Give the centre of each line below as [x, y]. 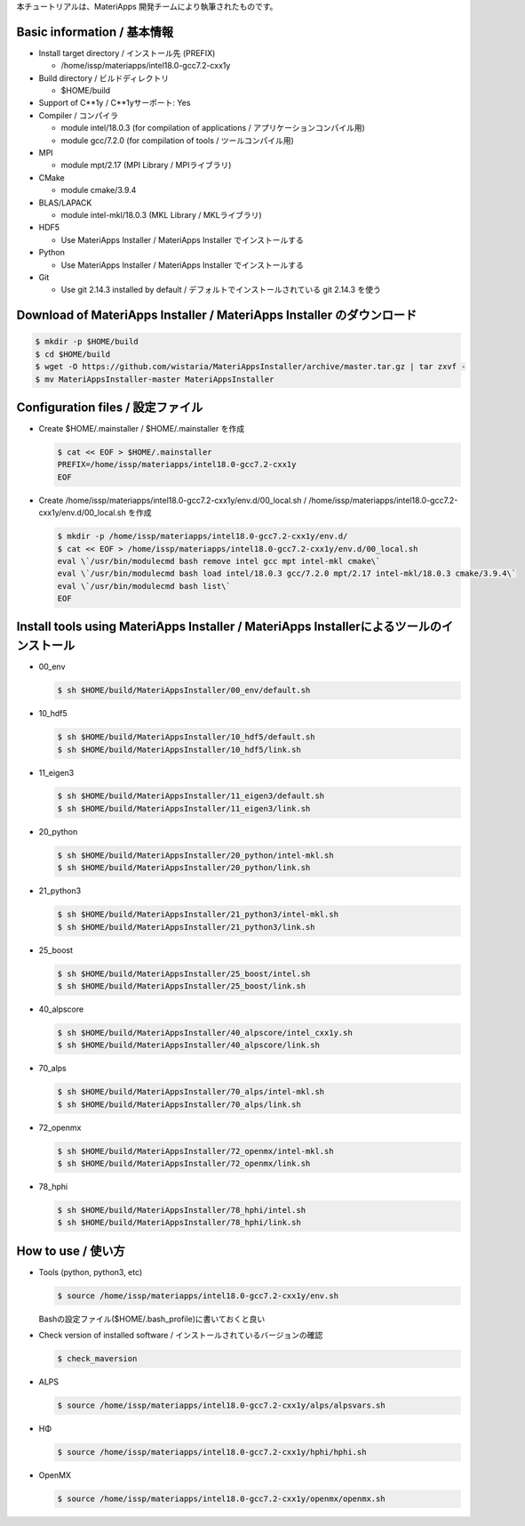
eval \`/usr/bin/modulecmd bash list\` [144, 586]
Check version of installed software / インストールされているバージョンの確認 [181, 1336]
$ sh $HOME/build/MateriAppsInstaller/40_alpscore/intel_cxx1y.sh [205, 1033]
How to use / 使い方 [71, 1251]
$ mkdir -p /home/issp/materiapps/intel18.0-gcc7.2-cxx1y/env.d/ [203, 537]
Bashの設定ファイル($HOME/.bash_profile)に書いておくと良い [152, 1319]
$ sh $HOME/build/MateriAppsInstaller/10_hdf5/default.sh [186, 737]
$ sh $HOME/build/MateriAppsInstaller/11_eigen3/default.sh [191, 796]
